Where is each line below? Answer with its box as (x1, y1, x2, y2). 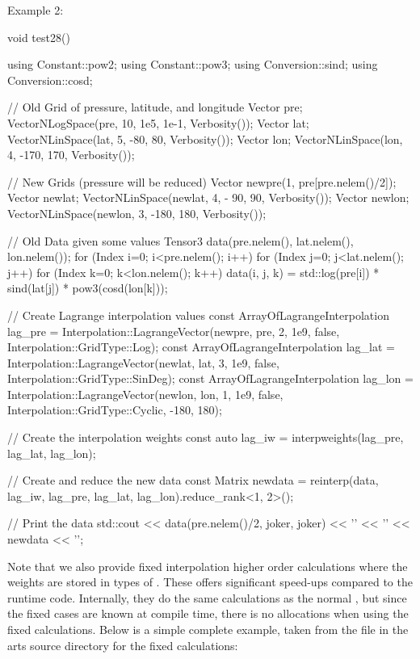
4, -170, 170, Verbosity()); (7, 146, 135, 163)
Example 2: (7, 2, 64, 18)
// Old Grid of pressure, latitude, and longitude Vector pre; (7, 99, 303, 115)
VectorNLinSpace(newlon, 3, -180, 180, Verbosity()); (7, 204, 267, 221)
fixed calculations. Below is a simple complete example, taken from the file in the (7, 621, 409, 637)
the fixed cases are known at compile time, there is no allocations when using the (7, 605, 409, 622)
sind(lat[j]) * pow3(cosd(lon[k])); (7, 279, 168, 296)
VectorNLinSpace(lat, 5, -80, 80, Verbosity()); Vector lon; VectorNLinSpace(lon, (7, 130, 403, 147)
